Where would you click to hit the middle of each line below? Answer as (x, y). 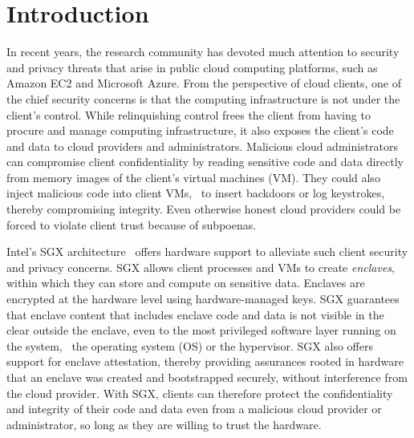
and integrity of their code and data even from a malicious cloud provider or (194, 409)
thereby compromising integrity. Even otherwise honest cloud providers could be (204, 209)
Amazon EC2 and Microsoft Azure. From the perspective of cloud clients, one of (204, 83)
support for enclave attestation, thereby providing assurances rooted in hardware (205, 361)
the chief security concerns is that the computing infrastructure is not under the (203, 98)
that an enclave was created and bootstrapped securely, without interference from (207, 377)
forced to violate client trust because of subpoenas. (132, 224)
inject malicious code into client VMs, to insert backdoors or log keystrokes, (196, 193)
